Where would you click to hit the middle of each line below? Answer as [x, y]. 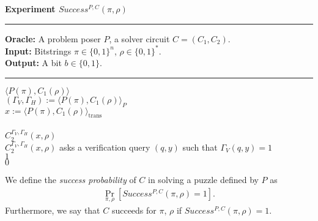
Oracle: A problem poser [53, 38]
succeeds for [134, 210]
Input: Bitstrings [38, 51]
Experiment [30, 9]
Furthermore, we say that [53, 210]
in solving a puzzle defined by [203, 180]
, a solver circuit [139, 38]
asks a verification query [105, 147]
